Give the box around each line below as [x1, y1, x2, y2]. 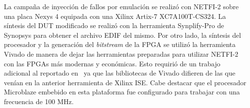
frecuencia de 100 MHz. [4, 96, 74, 106]
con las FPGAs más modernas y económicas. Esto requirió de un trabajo [4, 58, 220, 68]
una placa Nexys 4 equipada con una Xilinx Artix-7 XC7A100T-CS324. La [4, 11, 226, 21]
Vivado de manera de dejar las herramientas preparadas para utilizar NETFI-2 [4, 48, 238, 59]
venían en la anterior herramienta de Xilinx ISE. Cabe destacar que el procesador [4, 77, 247, 87]
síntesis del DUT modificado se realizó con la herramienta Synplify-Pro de [4, 20, 224, 31]
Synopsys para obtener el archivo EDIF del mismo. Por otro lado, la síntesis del [4, 30, 241, 40]
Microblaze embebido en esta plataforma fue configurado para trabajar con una [4, 87, 240, 97]
